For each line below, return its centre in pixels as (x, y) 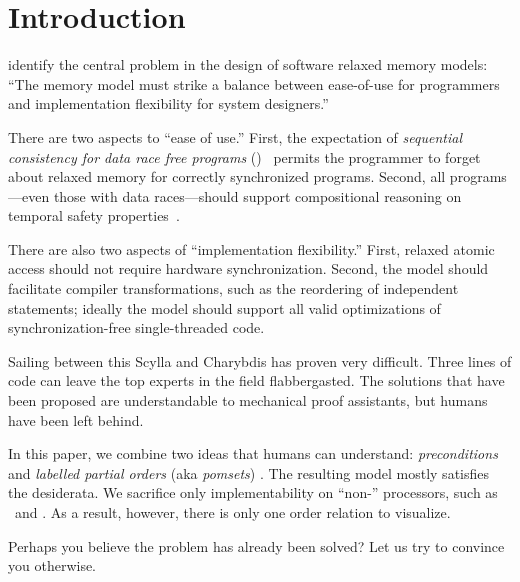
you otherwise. (52, 565)
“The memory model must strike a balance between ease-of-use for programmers (254, 83)
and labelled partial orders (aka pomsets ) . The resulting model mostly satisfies (249, 472)
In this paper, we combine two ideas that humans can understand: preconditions (253, 453)
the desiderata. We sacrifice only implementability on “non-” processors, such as (253, 492)
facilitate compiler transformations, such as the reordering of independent (233, 288)
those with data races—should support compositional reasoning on (257, 195)
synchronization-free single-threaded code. (136, 327)
